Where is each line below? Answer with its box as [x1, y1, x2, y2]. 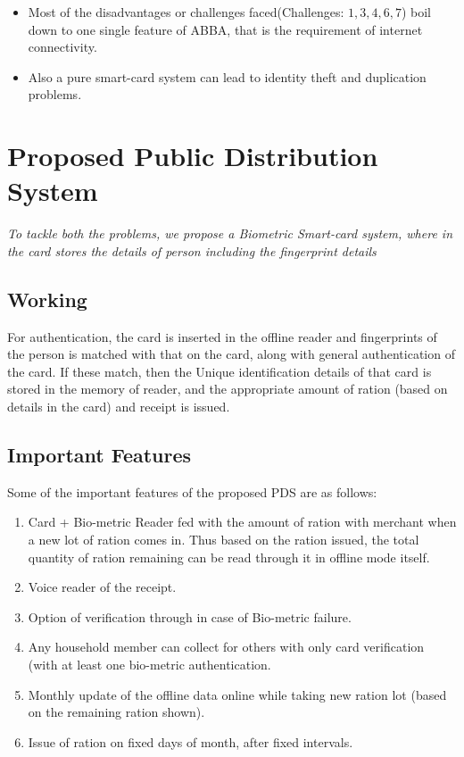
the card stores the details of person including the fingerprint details [7, 241, 377, 260]
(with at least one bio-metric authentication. [28, 655, 271, 673]
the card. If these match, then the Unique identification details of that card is [7, 362, 432, 380]
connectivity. [28, 37, 97, 56]
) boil [401, 3, 431, 21]
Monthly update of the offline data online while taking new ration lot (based [28, 685, 447, 703]
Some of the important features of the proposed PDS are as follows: [7, 482, 377, 501]
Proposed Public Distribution [7, 137, 378, 174]
